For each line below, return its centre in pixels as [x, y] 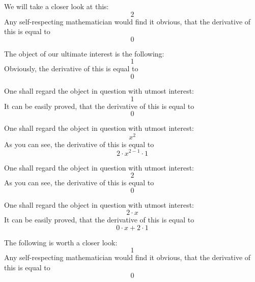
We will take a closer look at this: [56, 6]
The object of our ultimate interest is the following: [84, 53]
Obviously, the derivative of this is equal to [71, 68]
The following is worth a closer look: [61, 242]
